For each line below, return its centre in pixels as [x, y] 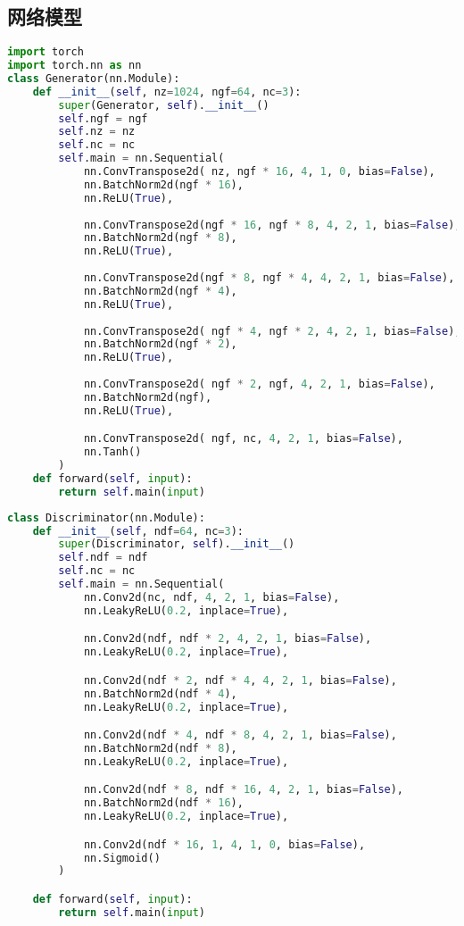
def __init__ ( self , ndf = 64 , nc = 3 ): [138, 531]
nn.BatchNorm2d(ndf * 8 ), [160, 748]
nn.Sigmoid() [122, 858]
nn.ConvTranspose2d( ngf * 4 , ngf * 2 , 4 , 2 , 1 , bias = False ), [272, 331]
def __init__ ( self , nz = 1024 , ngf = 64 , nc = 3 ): [167, 92]
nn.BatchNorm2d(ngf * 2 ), [160, 344]
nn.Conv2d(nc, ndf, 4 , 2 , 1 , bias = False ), [211, 597]
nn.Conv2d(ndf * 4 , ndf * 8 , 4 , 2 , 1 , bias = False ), [240, 735]
